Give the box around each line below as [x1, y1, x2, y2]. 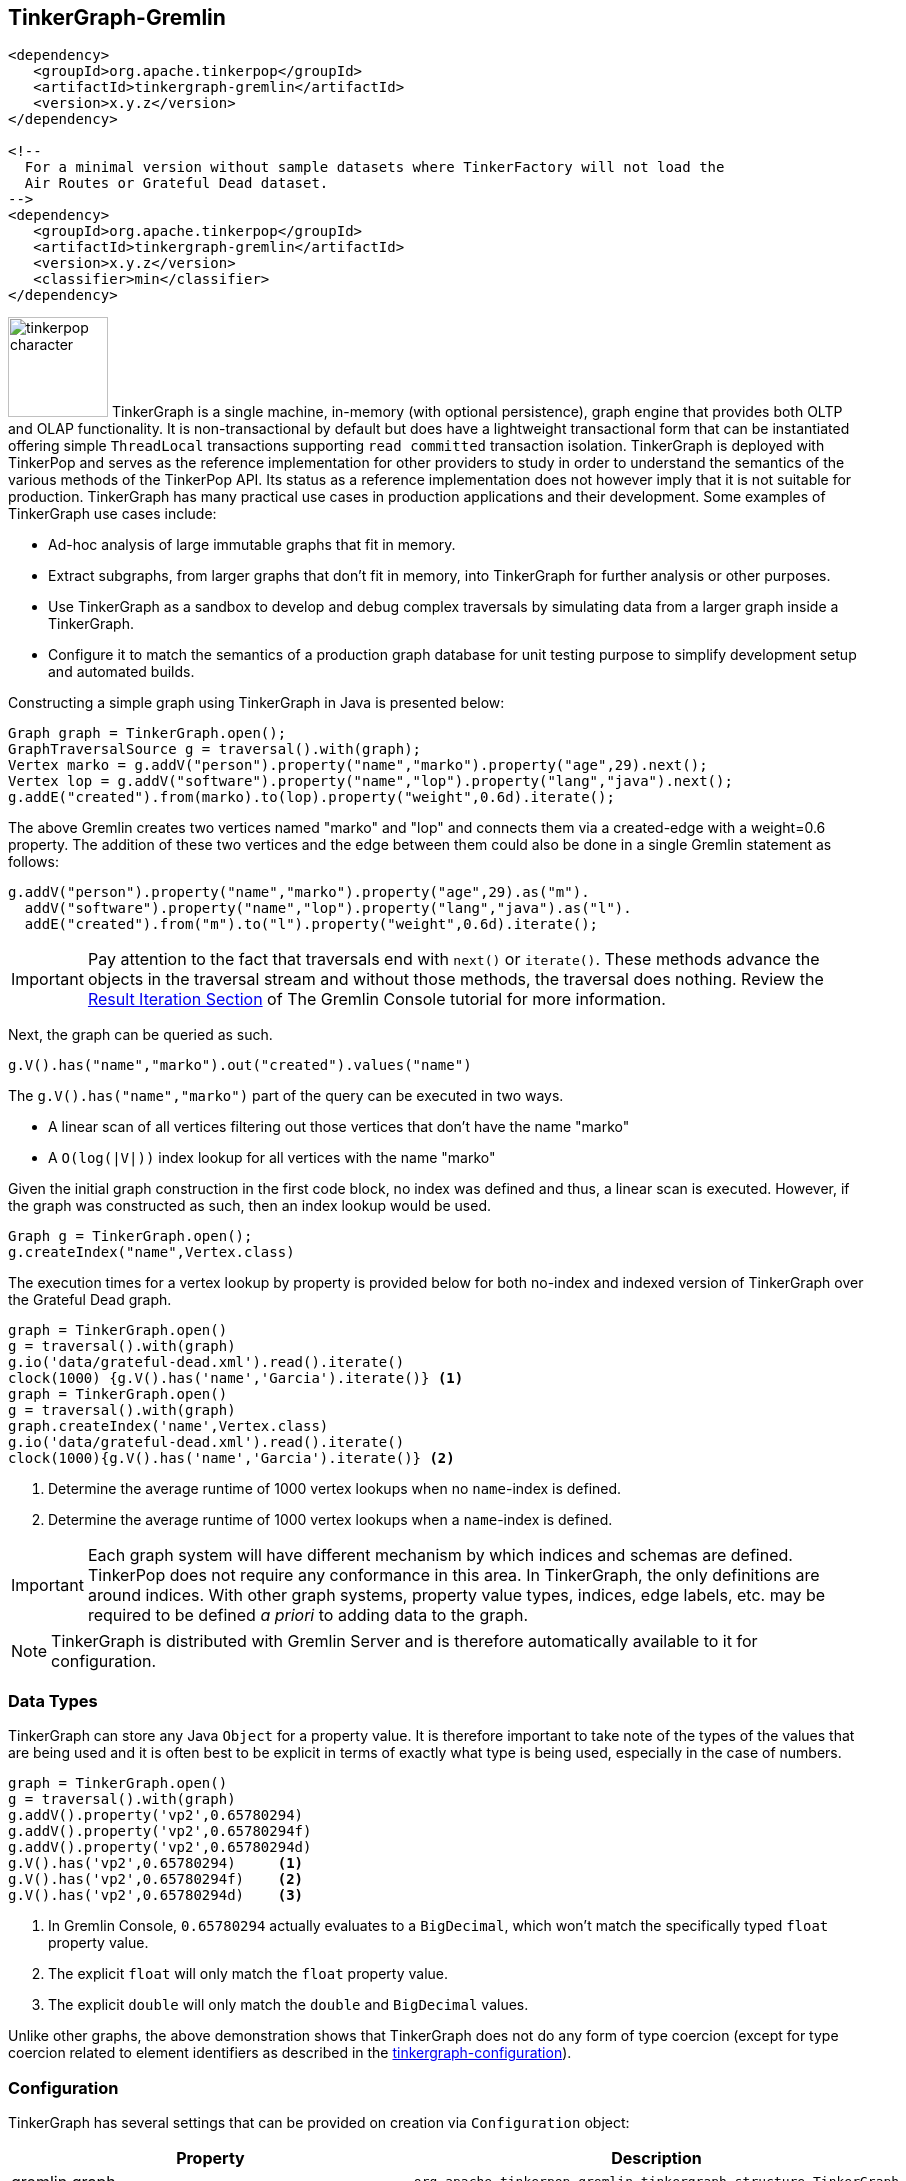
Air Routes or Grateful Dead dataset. [24, 175, 329, 192]
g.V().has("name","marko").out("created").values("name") [8, 1057, 472, 1074]
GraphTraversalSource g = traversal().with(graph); [8, 741, 422, 758]
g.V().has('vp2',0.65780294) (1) [8, 1855, 304, 1872]
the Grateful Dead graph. [8, 1291, 172, 1309]
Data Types [8, 1690, 98, 1711]
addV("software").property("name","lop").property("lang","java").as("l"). [24, 900, 632, 917]
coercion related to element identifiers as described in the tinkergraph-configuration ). [8, 2044, 572, 2062]
